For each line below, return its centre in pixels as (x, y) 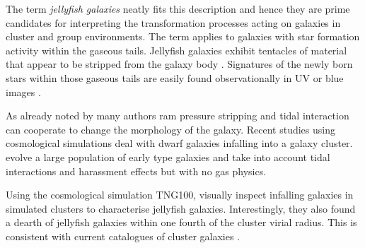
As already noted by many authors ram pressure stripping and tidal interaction (178, 116)
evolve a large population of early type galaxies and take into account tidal (168, 157)
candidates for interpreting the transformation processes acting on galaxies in (173, 22)
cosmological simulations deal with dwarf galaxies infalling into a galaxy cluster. (179, 143)
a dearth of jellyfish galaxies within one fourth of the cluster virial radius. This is (181, 222)
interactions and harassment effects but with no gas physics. (136, 171)
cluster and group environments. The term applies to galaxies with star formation (183, 36)
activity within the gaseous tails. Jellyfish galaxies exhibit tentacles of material (176, 50)
